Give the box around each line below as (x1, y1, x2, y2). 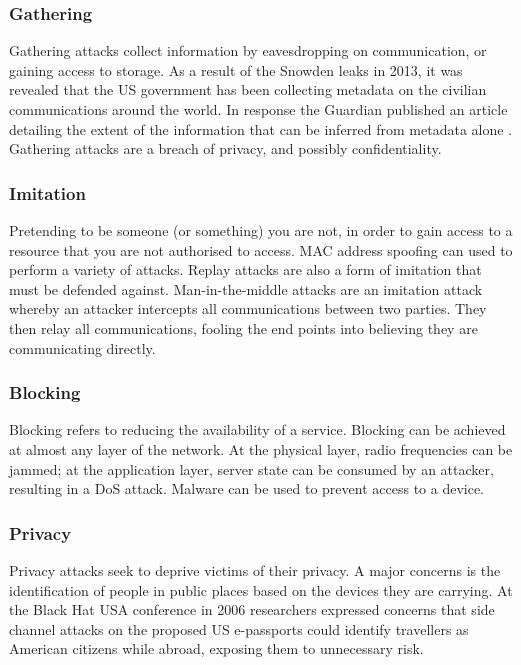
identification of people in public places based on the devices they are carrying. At (9, 579, 513, 600)
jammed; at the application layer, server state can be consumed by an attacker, (9, 458, 494, 479)
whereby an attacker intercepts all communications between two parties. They (9, 298, 487, 319)
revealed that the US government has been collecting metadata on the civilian (9, 79, 487, 100)
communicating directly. (9, 337, 156, 358)
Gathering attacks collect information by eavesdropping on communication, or (9, 40, 487, 61)
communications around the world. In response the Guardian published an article (9, 99, 508, 119)
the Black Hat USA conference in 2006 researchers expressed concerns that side (9, 599, 495, 620)
